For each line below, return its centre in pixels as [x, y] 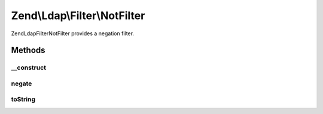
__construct [29, 67]
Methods [28, 50]
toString [23, 100]
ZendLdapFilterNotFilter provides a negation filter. [73, 33]
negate [22, 84]
